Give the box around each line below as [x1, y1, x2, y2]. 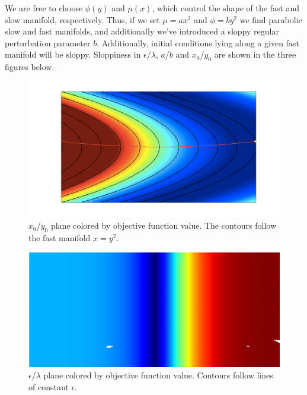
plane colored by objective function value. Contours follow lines [43, 369, 273, 381]
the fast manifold [28, 232, 91, 244]
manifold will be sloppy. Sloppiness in [5, 48, 141, 61]
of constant [28, 380, 69, 393]
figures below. [5, 61, 55, 73]
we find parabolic [239, 13, 302, 26]
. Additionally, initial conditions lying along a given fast [97, 36, 299, 49]
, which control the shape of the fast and [152, 2, 300, 14]
